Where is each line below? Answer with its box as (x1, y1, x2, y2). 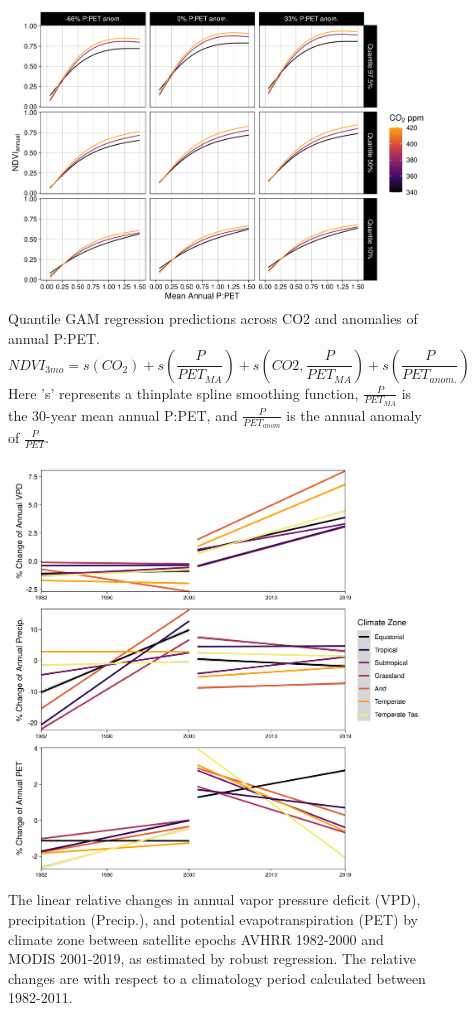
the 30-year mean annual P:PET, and (8, 404, 238, 425)
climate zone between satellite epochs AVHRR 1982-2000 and (8, 928, 384, 949)
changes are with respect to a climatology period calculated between (8, 967, 426, 988)
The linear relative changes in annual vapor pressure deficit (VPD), (8, 889, 421, 910)
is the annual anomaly (286, 404, 422, 425)
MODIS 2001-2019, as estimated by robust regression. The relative (8, 948, 416, 969)
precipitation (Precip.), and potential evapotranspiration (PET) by (8, 909, 419, 930)
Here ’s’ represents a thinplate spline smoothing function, (8, 382, 359, 403)
